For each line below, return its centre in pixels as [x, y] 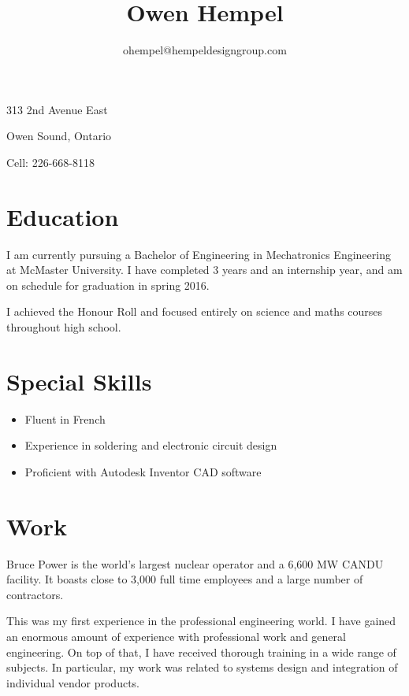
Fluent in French [65, 418]
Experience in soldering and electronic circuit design [151, 445]
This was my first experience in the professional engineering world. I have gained [201, 621]
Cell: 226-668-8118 [50, 162]
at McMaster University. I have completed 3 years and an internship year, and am [204, 270]
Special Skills [79, 381]
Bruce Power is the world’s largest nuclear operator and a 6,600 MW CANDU [195, 563]
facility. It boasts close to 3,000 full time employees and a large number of [185, 579]
